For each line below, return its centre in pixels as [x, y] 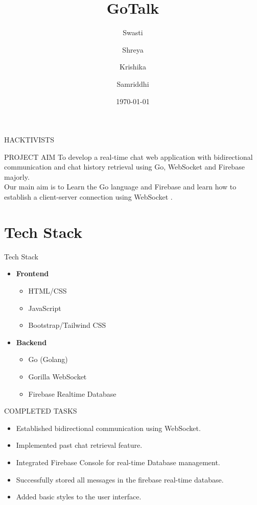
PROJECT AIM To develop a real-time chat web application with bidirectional [128, 157]
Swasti [133, 32]
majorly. [17, 176]
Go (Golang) [48, 359]
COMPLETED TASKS [41, 411]
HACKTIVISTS [29, 140]
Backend [31, 342]
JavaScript [45, 308]
